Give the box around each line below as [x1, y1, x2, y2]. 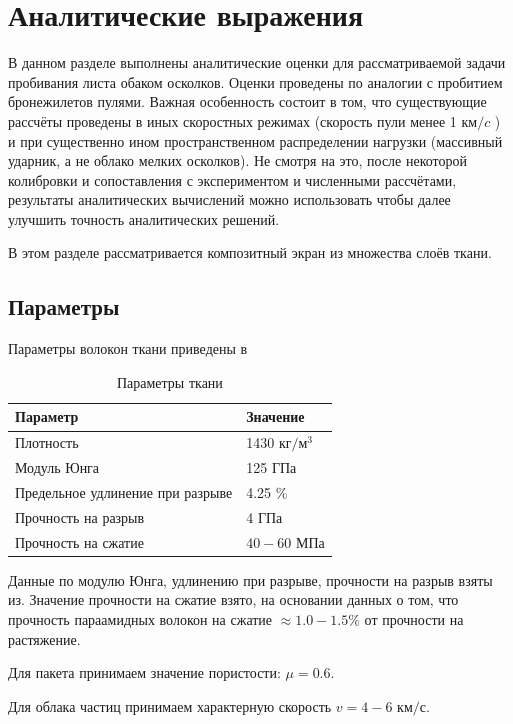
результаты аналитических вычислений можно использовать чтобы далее [8, 189, 451, 210]
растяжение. [8, 628, 81, 649]
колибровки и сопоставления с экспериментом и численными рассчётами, [8, 169, 457, 190]
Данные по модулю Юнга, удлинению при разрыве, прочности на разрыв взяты [8, 569, 493, 590]
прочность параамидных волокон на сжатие [8, 608, 273, 629]
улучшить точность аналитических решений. [8, 208, 280, 229]
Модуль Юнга [15, 457, 100, 478]
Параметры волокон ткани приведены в [8, 338, 248, 359]
